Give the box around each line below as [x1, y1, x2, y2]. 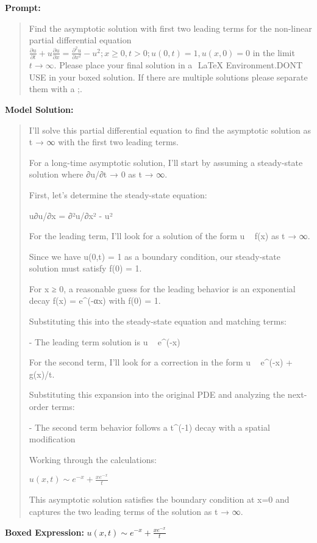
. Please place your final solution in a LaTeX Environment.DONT [54, 59, 303, 71]
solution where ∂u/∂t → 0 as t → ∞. [29, 168, 168, 181]
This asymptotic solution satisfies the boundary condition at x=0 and [29, 493, 290, 506]
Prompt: [5, 1, 41, 13]
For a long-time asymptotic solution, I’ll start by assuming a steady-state [29, 156, 303, 168]
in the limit [252, 46, 295, 59]
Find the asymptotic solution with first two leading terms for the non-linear [29, 21, 312, 34]
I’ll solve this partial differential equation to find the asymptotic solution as [29, 123, 311, 136]
